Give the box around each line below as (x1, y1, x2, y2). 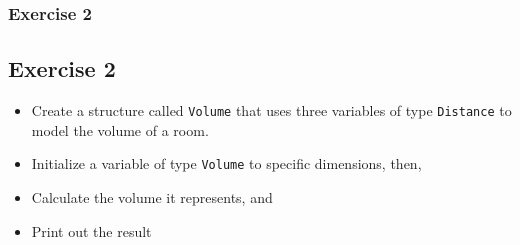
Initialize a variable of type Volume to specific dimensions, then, (31, 153, 422, 174)
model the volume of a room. (31, 119, 209, 140)
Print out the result (31, 220, 152, 241)
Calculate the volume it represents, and (31, 186, 273, 207)
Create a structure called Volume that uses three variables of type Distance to (31, 100, 512, 121)
